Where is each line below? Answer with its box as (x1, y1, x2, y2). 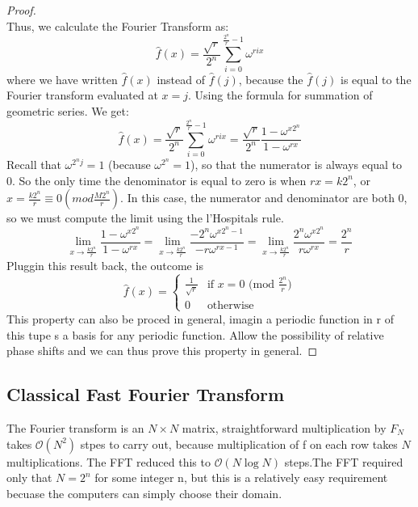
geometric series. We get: (6, 102, 129, 119)
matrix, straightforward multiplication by (182, 419, 387, 436)
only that (6, 469, 52, 486)
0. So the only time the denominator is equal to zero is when (6, 171, 307, 188)
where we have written (6, 70, 118, 87)
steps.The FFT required (284, 453, 403, 470)
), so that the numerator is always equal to (190, 156, 403, 173)
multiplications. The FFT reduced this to (6, 453, 211, 470)
